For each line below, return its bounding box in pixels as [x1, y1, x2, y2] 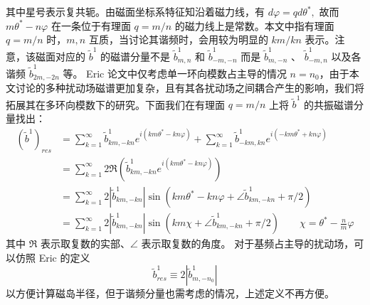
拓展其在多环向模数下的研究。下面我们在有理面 [6, 97, 225, 112]
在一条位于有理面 [51, 18, 131, 33]
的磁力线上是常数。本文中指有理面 [174, 18, 334, 33]
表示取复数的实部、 [40, 236, 130, 251]
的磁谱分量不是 [100, 48, 171, 63]
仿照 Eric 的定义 [15, 250, 90, 264]
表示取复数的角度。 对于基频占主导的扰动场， [141, 236, 354, 251]
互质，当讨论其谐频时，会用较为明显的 [88, 32, 268, 47]
